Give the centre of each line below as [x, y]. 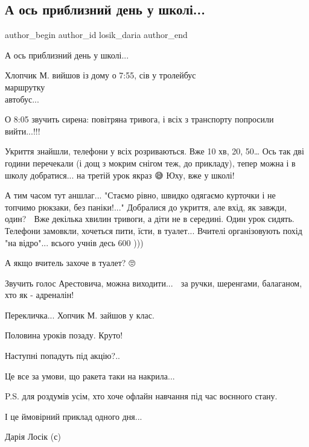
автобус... [22, 99]
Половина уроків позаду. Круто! [64, 335]
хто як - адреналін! [40, 295]
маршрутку [25, 87]
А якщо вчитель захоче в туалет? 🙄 [70, 263]
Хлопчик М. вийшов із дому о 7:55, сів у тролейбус [100, 75]
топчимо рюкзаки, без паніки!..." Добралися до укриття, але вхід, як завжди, [146, 207]
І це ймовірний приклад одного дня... [74, 416]
